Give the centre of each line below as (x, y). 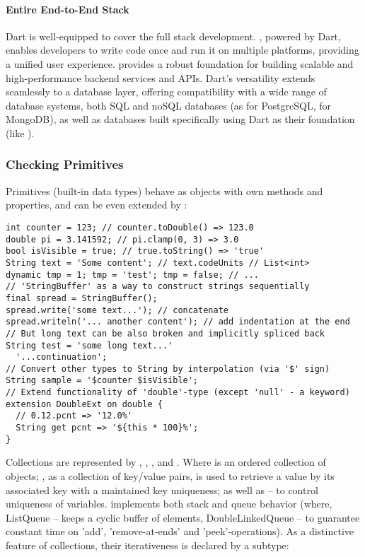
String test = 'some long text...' (89, 345)
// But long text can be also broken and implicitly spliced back (166, 333)
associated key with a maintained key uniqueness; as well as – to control (162, 489)
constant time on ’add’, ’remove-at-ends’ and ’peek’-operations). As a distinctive (180, 531)
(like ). (20, 133)
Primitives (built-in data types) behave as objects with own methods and (164, 190)
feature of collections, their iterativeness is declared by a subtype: (147, 545)
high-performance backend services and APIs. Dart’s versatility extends (161, 77)
